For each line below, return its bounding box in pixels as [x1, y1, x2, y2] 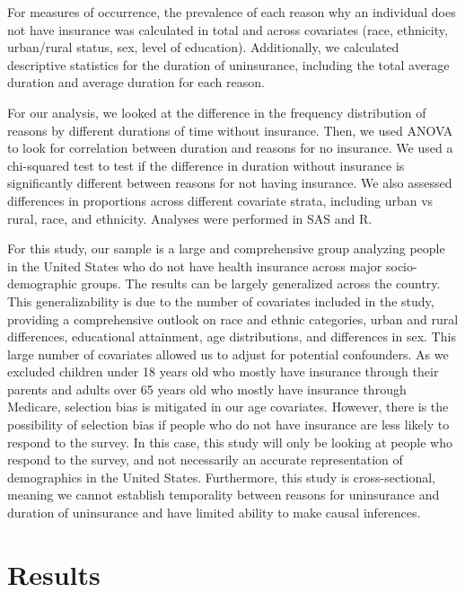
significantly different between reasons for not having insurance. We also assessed [7, 173, 452, 192]
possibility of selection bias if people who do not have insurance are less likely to [7, 415, 450, 434]
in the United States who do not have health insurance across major [7, 256, 382, 275]
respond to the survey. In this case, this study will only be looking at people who [7, 432, 453, 451]
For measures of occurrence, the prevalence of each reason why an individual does [7, 3, 456, 21]
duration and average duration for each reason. [7, 73, 265, 92]
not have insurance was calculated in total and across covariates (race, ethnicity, [7, 20, 448, 39]
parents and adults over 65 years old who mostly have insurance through [7, 379, 407, 398]
